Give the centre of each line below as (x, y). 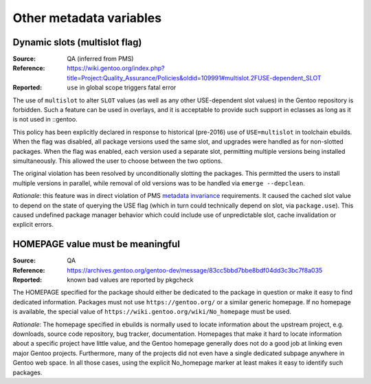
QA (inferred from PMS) (100, 59)
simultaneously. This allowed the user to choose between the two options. (118, 161)
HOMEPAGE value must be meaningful (96, 244)
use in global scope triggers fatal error (122, 88)
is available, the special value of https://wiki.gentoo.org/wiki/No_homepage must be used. (152, 312)
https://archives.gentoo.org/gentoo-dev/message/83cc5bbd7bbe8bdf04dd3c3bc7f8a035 (195, 270)
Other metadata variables (87, 18)
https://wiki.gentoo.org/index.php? (116, 68)
